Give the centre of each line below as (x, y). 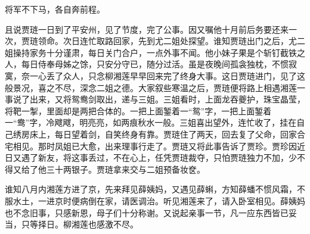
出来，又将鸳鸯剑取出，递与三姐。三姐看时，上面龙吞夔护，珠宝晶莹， (167, 99)
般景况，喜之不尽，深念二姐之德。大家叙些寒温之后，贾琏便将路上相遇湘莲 (151, 87)
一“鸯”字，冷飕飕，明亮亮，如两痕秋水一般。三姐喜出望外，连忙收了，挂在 (151, 122)
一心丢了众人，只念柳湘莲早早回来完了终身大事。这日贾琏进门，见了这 (167, 75)
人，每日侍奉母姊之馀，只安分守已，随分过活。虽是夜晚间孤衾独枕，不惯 (147, 64)
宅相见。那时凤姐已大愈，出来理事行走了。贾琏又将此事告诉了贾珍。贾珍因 (151, 146)
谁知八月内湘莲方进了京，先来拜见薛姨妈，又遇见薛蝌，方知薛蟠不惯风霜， (151, 189)
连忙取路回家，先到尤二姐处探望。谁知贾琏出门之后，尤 (188, 41)
